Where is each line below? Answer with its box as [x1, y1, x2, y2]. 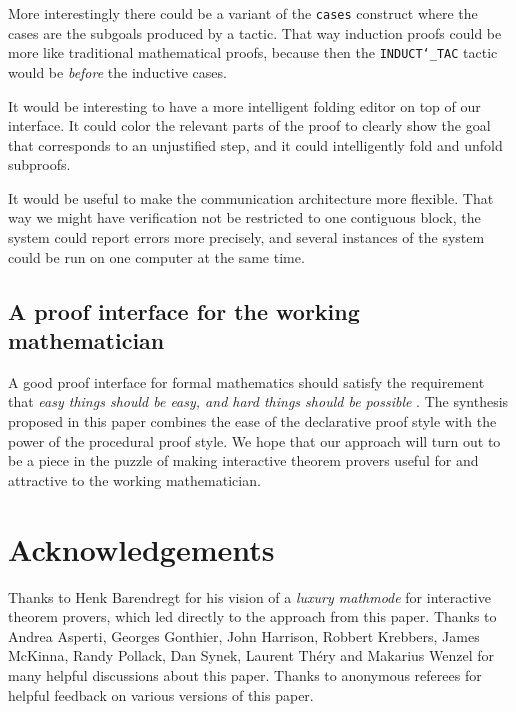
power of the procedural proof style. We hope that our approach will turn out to [8, 430, 501, 451]
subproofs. [8, 154, 71, 175]
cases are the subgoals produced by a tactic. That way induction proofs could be [8, 22, 502, 43]
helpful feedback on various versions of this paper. [8, 684, 314, 705]
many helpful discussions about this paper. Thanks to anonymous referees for [8, 664, 482, 685]
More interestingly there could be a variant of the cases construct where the [8, 3, 478, 23]
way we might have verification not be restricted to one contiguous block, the [8, 207, 481, 228]
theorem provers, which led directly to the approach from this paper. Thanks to [8, 606, 497, 627]
